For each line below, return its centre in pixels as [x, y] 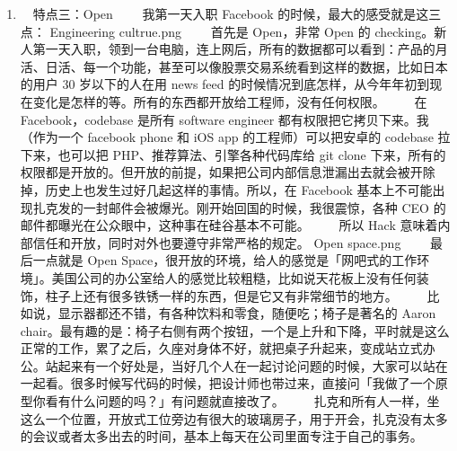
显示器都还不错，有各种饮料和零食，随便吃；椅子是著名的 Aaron [247, 313]
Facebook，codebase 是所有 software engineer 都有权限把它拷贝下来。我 [224, 119]
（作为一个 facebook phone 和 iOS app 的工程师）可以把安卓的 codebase [227, 137]
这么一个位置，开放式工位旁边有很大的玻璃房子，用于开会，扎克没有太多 [234, 418]
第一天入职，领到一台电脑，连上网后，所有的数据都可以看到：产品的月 [240, 49]
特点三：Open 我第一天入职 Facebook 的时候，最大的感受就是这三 [237, 13]
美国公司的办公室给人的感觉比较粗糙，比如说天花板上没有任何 [234, 277]
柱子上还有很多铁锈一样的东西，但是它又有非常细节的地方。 [221, 295]
